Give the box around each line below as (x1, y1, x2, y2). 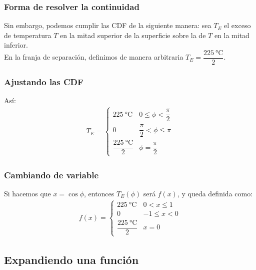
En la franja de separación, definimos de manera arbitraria (4, 52, 183, 62)
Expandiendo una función (4, 251, 139, 267)
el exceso (224, 20, 251, 31)
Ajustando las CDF (4, 75, 83, 88)
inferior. (4, 40, 28, 50)
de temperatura (4, 30, 51, 40)
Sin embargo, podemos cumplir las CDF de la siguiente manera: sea (4, 20, 211, 31)
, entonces (83, 188, 114, 198)
